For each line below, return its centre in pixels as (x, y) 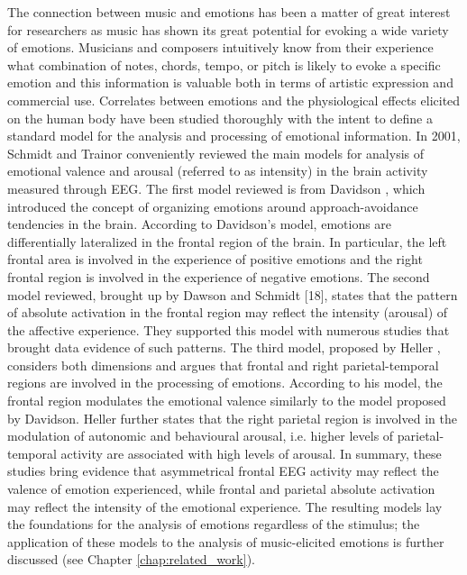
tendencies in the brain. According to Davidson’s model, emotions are (200, 224)
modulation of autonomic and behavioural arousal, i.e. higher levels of (201, 436)
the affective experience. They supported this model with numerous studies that (229, 329)
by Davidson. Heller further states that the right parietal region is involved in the (232, 418)
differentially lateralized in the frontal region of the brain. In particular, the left (227, 241)
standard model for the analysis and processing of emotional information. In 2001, (234, 136)
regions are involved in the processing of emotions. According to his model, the (225, 383)
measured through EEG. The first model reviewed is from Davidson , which (216, 188)
